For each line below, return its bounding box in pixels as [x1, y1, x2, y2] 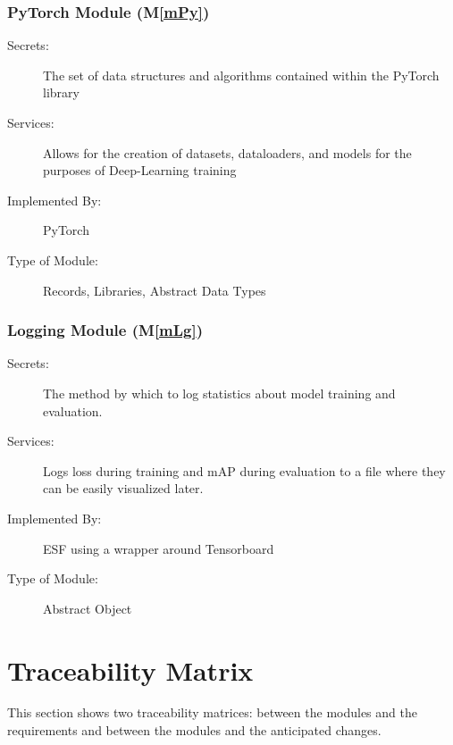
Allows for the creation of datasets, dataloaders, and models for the [43, 143, 412, 162]
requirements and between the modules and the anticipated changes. [7, 721, 382, 740]
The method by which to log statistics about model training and [43, 383, 396, 402]
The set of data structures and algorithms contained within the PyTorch [43, 65, 440, 84]
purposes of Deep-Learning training [43, 161, 237, 180]
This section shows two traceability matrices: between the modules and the [7, 703, 417, 722]
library [43, 83, 80, 102]
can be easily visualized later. [43, 479, 204, 498]
